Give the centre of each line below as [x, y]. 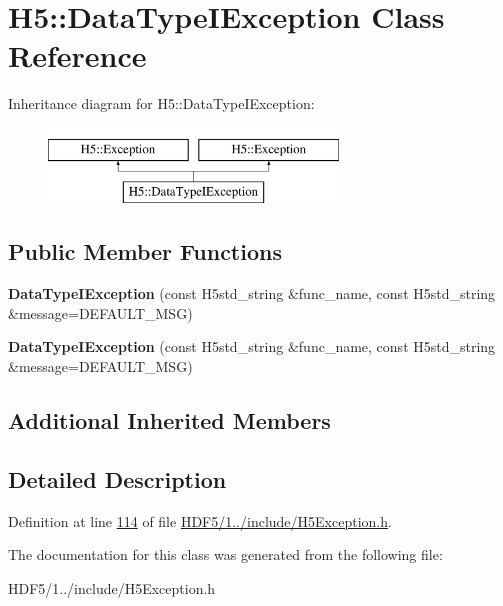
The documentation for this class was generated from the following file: [225, 554]
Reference [77, 55]
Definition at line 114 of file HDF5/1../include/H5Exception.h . [200, 520]
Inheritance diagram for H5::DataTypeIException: [161, 103]
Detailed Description [117, 478]
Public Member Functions [145, 251]
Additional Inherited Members [169, 420]
